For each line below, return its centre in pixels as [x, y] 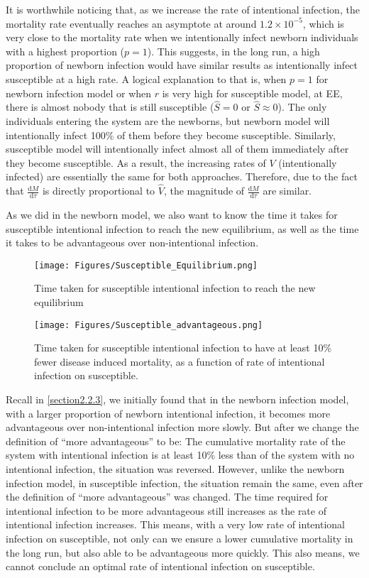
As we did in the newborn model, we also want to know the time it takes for [172, 214]
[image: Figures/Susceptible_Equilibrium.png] [146, 265]
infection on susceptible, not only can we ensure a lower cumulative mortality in [180, 538]
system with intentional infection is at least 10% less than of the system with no [180, 455]
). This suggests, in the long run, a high [233, 51]
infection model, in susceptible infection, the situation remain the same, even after [184, 482]
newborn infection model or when [79, 93]
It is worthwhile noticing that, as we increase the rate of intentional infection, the [183, 9]
